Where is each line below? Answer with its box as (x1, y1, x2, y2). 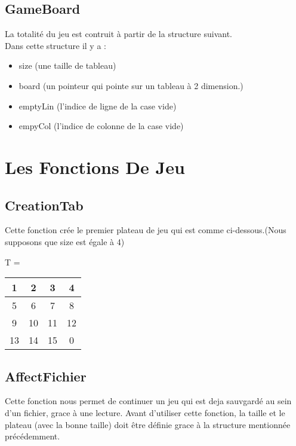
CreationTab (5, 195, 84, 214)
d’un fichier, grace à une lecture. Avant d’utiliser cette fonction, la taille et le (5, 406, 285, 418)
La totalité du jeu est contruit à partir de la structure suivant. (5, 28, 232, 40)
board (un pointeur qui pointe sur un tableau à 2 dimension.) (18, 79, 243, 91)
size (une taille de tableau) (18, 59, 116, 72)
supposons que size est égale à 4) (5, 235, 125, 248)
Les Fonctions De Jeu (5, 154, 185, 179)
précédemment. (5, 430, 60, 442)
